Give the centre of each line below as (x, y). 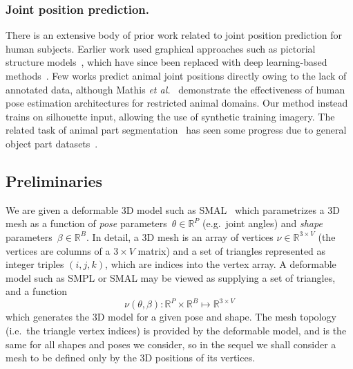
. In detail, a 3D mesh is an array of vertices (180, 236)
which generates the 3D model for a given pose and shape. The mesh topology (171, 317)
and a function (37, 291)
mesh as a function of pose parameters (86, 223)
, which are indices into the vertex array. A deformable (221, 264)
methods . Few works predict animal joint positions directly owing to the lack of (176, 75)
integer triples (35, 264)
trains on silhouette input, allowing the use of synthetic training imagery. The (170, 116)
